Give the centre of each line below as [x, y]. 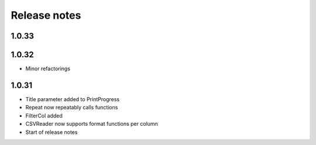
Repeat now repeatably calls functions [72, 108]
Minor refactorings [48, 69]
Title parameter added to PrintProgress [73, 99]
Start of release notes [51, 132]
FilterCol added [44, 115]
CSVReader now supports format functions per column [92, 124]
